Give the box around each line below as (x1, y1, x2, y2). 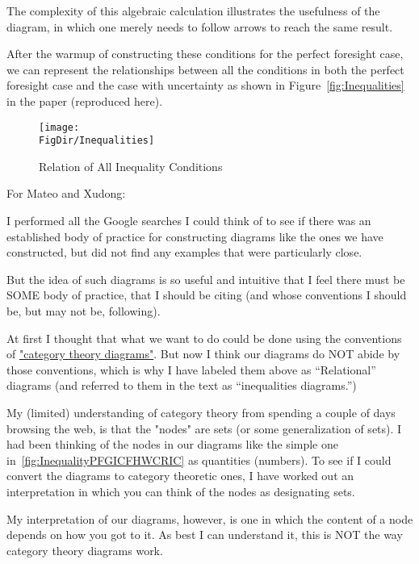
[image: (39, 121, 80, 133)
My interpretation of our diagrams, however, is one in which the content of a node (6, 510, 413, 527)
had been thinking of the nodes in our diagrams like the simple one (6, 436, 338, 453)
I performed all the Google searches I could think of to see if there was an (6, 212, 371, 229)
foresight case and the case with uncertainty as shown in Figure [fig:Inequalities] (6, 77, 404, 94)
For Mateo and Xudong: (6, 185, 126, 202)
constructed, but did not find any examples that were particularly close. (6, 244, 362, 261)
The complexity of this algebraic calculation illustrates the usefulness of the (6, 2, 380, 19)
